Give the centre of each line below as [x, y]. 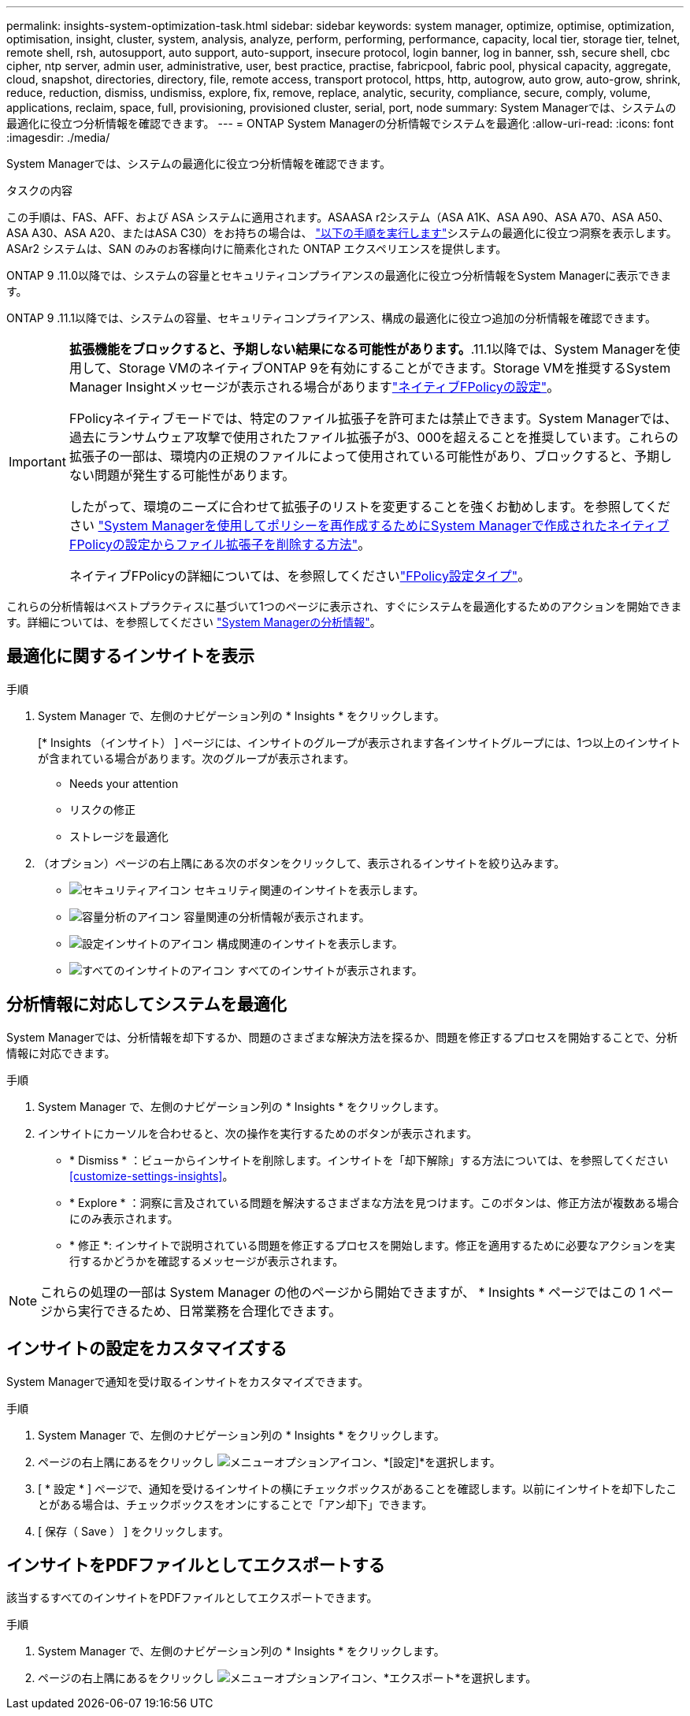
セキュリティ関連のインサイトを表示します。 [309, 890]
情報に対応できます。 [61, 1053]
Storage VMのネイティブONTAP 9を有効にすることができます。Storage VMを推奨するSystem [395, 368]
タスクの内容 [39, 190]
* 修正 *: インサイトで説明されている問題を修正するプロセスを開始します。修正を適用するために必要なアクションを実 [373, 1245]
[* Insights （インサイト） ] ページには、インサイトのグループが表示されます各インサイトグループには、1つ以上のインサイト [360, 742]
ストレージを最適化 [119, 836]
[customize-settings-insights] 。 [152, 1176]
